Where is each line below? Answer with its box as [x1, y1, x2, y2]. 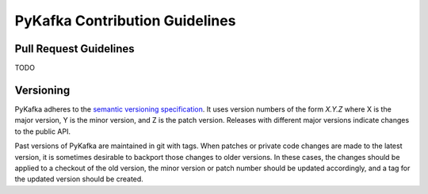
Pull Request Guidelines [14, 42, 135, 55]
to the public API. [14, 127, 71, 136]
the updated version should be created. [14, 174, 144, 184]
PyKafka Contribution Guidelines [14, 12, 236, 29]
